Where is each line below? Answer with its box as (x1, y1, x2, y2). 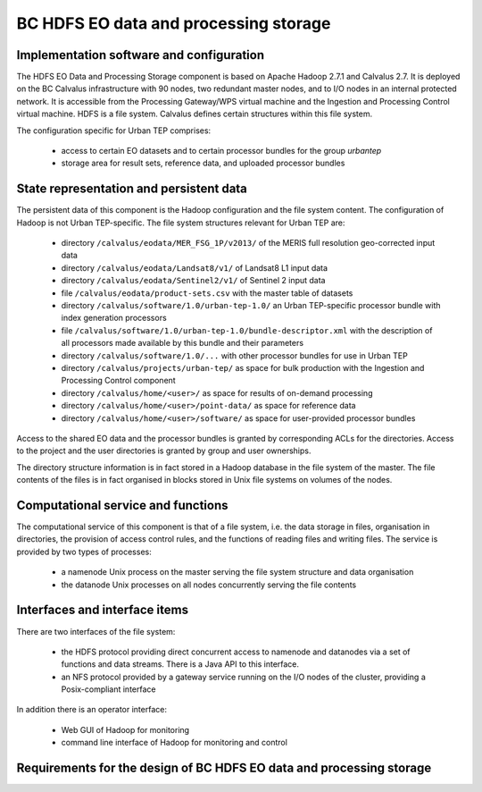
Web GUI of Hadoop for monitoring (61, 724, 190, 735)
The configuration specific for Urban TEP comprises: (16, 125, 212, 136)
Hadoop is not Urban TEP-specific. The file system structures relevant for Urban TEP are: (16, 217, 345, 228)
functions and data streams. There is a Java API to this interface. (61, 659, 299, 670)
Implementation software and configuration (16, 47, 265, 63)
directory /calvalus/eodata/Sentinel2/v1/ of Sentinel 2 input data (61, 275, 326, 286)
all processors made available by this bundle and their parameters (61, 338, 303, 349)
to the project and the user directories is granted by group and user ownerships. (16, 445, 312, 456)
